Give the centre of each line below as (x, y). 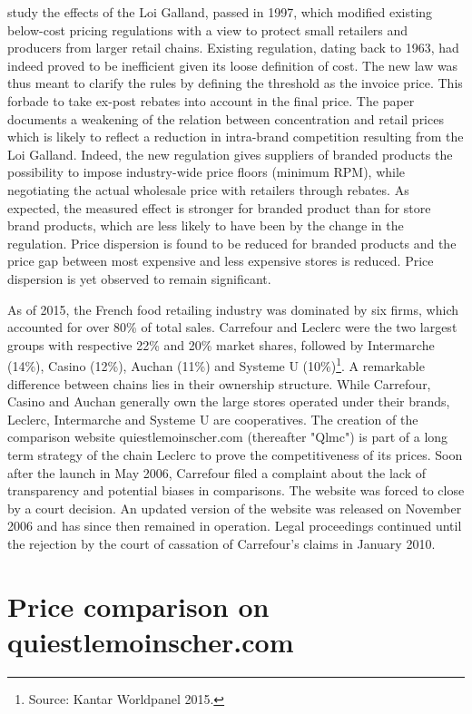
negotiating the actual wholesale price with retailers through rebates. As (208, 189)
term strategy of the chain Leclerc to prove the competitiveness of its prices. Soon (235, 454)
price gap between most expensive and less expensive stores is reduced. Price (221, 261)
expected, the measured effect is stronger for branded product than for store (219, 207)
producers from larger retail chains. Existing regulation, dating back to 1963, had (233, 48)
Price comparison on (138, 606)
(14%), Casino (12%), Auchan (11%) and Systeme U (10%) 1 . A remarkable (216, 364)
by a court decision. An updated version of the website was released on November (235, 508)
